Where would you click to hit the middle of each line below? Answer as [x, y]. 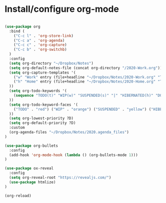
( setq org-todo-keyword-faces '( [44, 105]
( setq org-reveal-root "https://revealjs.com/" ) [60, 178]
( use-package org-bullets [31, 146]
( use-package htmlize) [32, 182]
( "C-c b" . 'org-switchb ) [40, 50]
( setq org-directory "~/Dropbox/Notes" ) [51, 63]
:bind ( [17, 31]
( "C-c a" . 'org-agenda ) [39, 41]
